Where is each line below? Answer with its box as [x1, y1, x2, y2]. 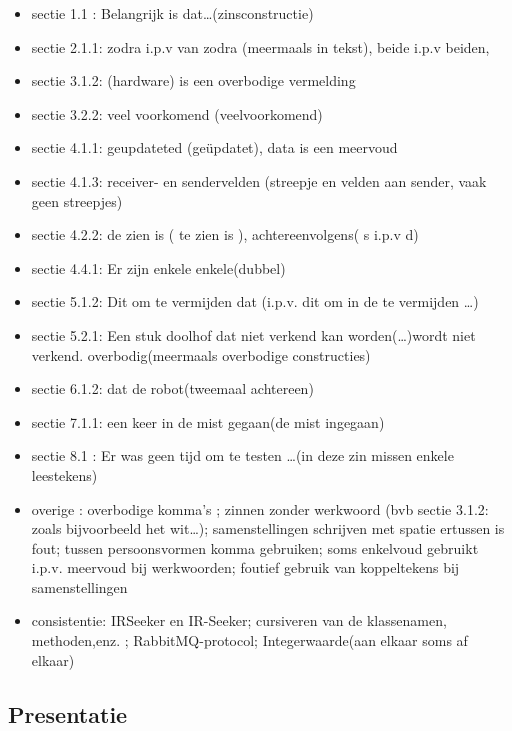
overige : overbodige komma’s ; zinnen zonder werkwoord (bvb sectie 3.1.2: [31, 498, 489, 519]
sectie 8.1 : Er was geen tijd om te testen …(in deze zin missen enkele [31, 445, 454, 466]
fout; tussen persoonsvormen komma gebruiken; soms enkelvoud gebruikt [31, 537, 479, 558]
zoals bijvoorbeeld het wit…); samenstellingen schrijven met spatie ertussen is [31, 518, 505, 539]
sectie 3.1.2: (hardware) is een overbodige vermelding [31, 70, 356, 91]
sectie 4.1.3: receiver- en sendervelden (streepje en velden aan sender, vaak [31, 170, 487, 191]
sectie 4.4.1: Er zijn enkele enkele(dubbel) [31, 257, 286, 278]
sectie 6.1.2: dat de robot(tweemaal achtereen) [31, 378, 314, 399]
